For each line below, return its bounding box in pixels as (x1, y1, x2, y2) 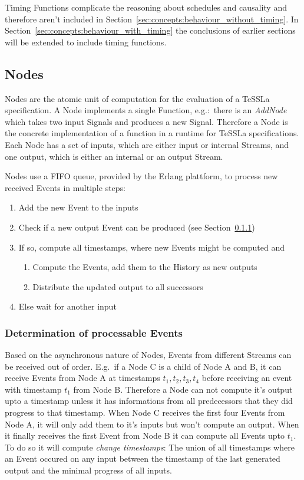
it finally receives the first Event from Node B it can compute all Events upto (5, 429, 285, 442)
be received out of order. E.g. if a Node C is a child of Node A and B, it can (5, 360, 282, 372)
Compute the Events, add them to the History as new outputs (32, 261, 257, 273)
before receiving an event (201, 371, 292, 384)
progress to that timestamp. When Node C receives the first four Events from (5, 406, 285, 419)
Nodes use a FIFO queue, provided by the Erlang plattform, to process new (5, 170, 278, 182)
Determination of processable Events (5, 325, 183, 340)
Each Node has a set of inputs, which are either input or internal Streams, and (5, 138, 289, 150)
